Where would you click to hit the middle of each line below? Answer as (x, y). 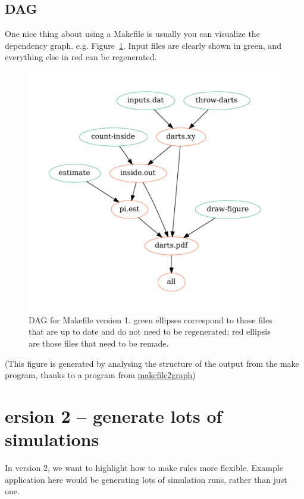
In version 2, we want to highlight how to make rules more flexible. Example (144, 468)
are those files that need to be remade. (99, 343)
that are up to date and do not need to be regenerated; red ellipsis (150, 331)
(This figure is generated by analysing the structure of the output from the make (152, 363)
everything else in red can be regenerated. (81, 57)
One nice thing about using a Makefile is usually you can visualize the (132, 34)
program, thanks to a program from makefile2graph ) (100, 375)
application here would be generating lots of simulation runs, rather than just (146, 479)
